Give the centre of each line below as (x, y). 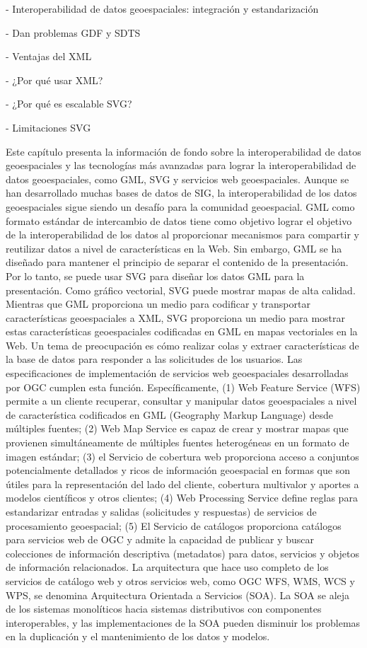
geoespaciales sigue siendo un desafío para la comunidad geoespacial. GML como (180, 206)
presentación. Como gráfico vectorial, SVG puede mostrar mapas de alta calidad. (181, 290)
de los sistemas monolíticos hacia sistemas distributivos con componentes (164, 609)
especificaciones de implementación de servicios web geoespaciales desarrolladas (177, 373)
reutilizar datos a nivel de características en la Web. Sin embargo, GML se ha (174, 248)
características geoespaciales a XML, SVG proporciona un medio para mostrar (176, 317)
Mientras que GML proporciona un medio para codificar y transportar (158, 304)
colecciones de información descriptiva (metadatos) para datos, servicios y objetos (182, 553)
